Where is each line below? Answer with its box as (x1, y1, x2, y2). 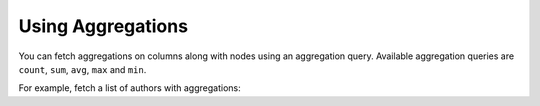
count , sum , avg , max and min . (18, 63, 147, 75)
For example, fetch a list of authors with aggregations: (18, 82, 241, 94)
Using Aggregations (18, 15, 189, 37)
